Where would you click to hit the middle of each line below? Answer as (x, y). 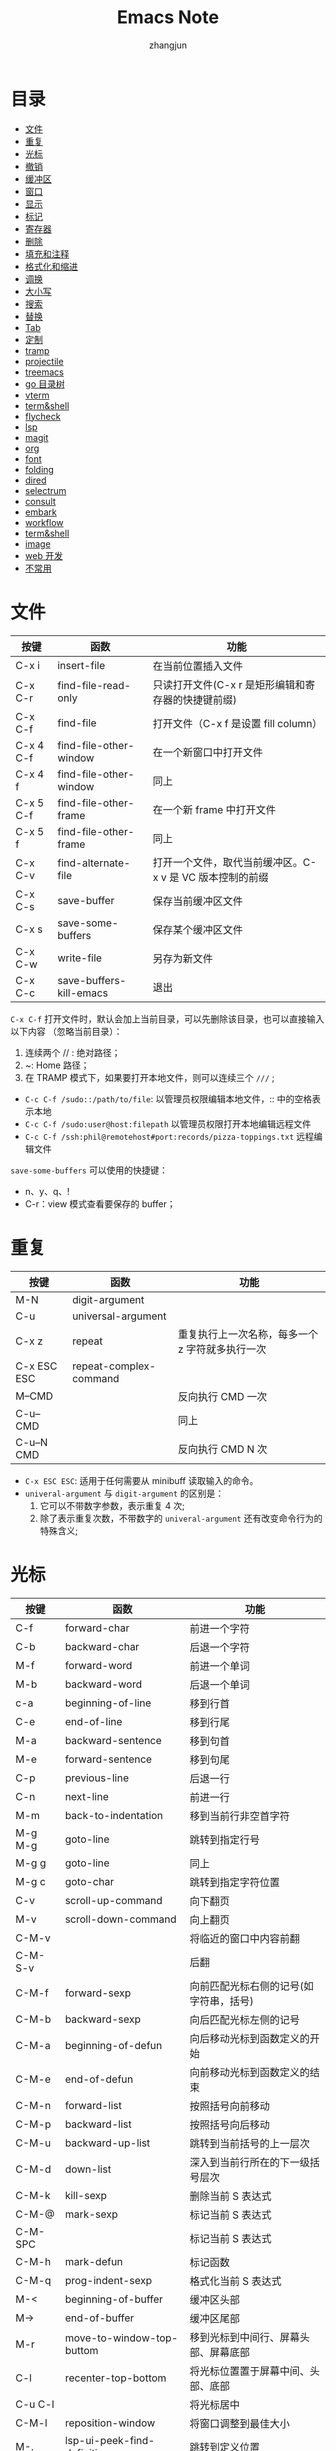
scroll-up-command (113, 1900)
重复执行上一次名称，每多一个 (247, 1334)
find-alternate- (94, 863)
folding (39, 469)
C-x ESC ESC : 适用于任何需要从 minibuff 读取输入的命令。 (141, 1480)
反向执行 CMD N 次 (222, 1449)
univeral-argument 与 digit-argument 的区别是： (124, 1493)
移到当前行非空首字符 (239, 1816)
